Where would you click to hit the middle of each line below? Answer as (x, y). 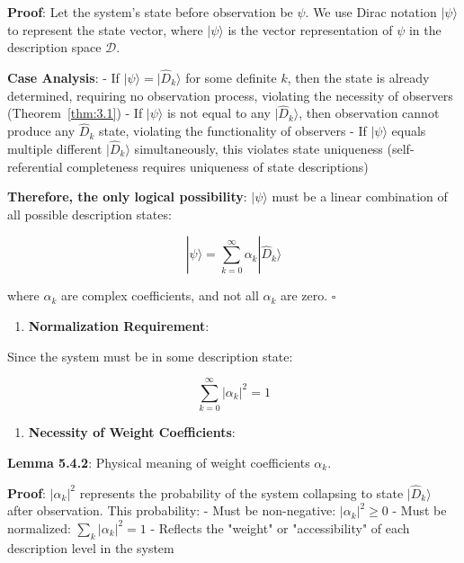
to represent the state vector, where (105, 29)
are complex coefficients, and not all (160, 295)
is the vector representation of (310, 29)
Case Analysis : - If (63, 77)
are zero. (304, 295)
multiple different (55, 149)
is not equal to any (219, 113)
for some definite (231, 77)
